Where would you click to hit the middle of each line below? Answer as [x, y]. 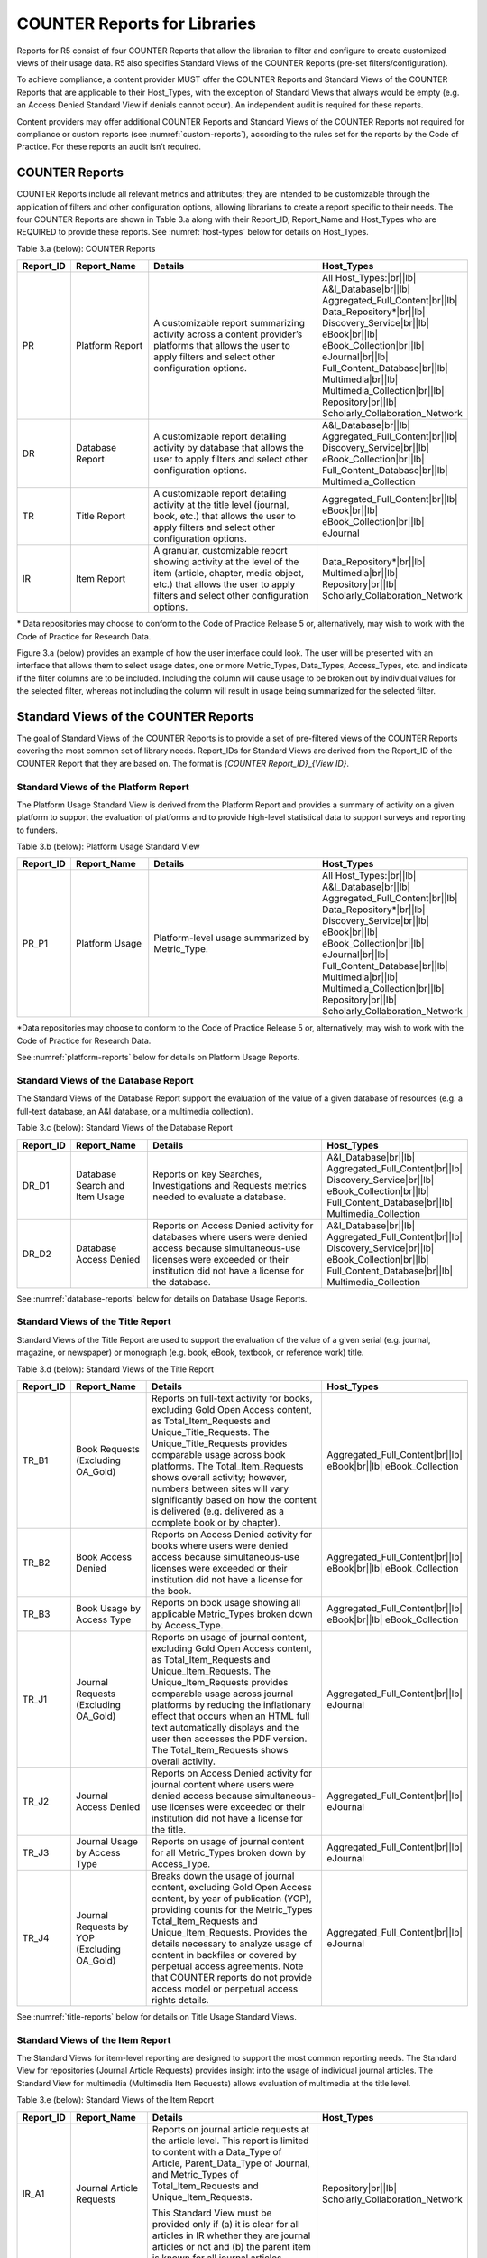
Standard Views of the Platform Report [103, 787]
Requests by [102, 1927]
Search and [100, 1185]
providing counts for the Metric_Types [232, 1909]
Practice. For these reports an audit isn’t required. [109, 147]
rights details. [180, 2000]
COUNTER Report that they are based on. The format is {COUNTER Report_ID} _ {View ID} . [183, 763]
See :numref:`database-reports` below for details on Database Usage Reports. [162, 1298]
